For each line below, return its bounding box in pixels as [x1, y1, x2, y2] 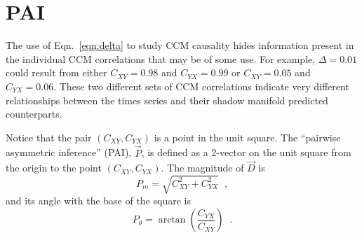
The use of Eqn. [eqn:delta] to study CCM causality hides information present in [6, 38, 354, 52]
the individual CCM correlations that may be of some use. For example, [6, 51, 316, 66]
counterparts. [6, 106, 62, 121]
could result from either [6, 65, 107, 80]
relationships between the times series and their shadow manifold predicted [6, 92, 328, 107]
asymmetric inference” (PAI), [6, 145, 132, 160]
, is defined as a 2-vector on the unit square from [141, 145, 351, 160]
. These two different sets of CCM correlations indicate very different [53, 78, 349, 93]
